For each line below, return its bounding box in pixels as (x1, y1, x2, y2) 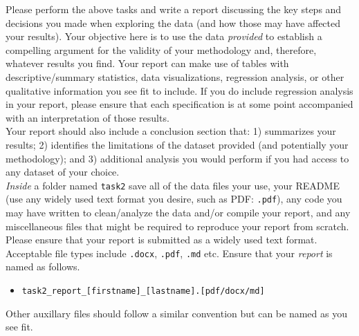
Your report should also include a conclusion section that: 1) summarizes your (6, 124, 336, 138)
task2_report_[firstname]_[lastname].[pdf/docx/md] (21, 286, 265, 297)
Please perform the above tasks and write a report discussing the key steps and (6, 2, 342, 16)
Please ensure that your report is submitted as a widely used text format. (6, 232, 317, 247)
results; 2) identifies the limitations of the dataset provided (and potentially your (6, 137, 349, 151)
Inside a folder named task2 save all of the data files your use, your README (6, 178, 340, 192)
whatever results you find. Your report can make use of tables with (6, 56, 289, 71)
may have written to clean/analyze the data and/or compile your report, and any (6, 205, 351, 220)
